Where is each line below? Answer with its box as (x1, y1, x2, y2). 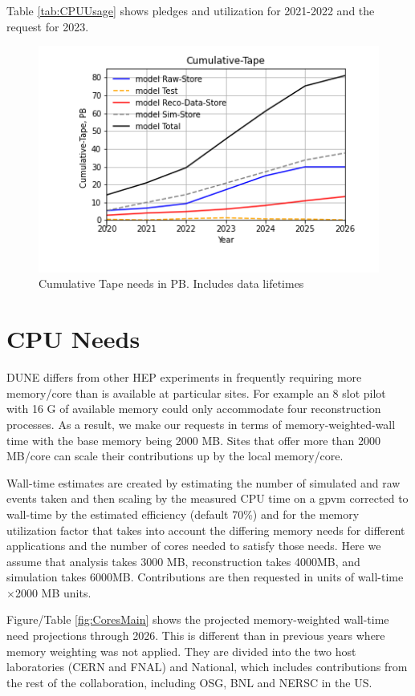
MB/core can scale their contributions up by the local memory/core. (6, 447, 344, 464)
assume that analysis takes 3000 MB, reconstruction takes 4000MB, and (6, 552, 360, 569)
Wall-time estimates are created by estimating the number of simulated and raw (6, 474, 401, 491)
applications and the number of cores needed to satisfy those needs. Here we (6, 537, 381, 554)
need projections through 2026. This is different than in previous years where (6, 627, 385, 644)
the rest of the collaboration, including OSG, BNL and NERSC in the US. (6, 674, 372, 690)
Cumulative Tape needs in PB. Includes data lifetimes (39, 275, 304, 292)
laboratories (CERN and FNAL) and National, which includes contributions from (6, 658, 408, 675)
